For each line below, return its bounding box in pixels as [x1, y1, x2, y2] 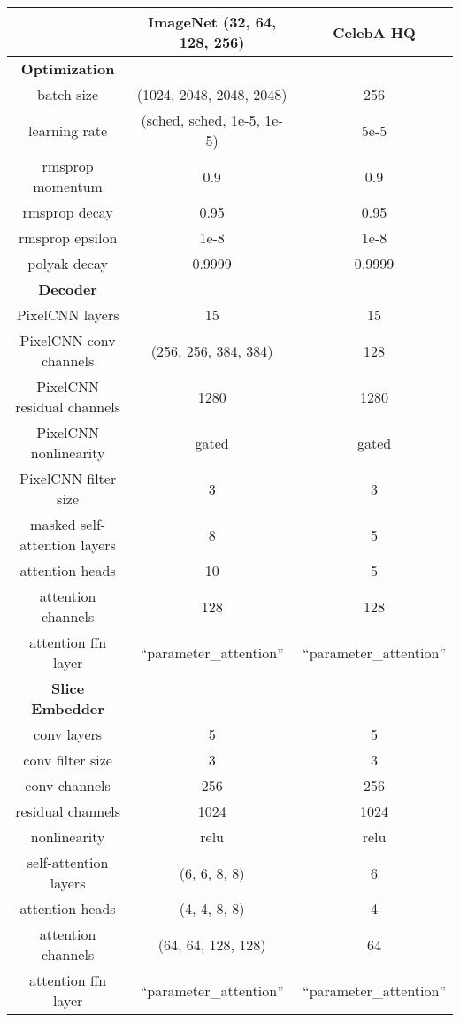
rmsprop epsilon [18, 227, 118, 248]
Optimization [20, 58, 115, 79]
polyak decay [27, 253, 108, 273]
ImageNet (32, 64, [148, 12, 277, 32]
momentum [33, 176, 103, 196]
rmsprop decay [22, 202, 113, 222]
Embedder [31, 698, 104, 718]
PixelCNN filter [19, 468, 117, 488]
